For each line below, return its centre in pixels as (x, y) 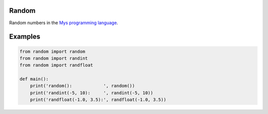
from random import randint (54, 58)
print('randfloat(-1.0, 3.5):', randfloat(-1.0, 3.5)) (98, 100)
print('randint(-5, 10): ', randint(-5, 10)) (92, 93)
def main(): (34, 79)
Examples (25, 37)
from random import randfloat (56, 65)
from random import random (52, 51)
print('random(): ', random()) (82, 86)
